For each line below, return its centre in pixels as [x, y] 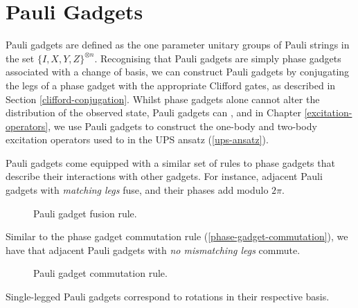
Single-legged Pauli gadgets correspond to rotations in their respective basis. [168, 297]
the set [20, 58]
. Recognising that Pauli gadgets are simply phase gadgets [218, 58]
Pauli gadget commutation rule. [100, 273]
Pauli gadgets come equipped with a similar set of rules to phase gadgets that [170, 162]
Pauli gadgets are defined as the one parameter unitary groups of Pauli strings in [178, 45]
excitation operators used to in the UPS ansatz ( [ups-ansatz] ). [137, 139]
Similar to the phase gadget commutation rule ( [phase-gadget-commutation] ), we [177, 236]
